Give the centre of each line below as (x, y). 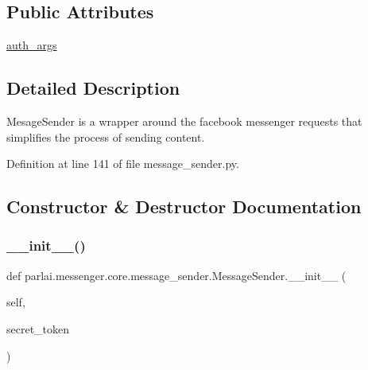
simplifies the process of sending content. (106, 136)
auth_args (32, 45)
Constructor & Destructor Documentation (184, 206)
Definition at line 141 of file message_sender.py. (123, 164)
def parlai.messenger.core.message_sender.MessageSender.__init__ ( (176, 275)
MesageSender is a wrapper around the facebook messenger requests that (184, 121)
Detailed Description (93, 88)
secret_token (38, 328)
